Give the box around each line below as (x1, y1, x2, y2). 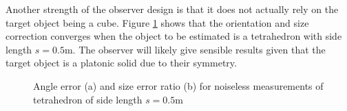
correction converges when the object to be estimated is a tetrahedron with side (6, 29, 342, 43)
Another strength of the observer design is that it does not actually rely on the (6, 2, 339, 16)
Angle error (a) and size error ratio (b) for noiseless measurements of (33, 78, 324, 92)
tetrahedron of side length (33, 92, 143, 106)
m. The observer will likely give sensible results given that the (64, 42, 326, 56)
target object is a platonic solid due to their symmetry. (6, 56, 237, 70)
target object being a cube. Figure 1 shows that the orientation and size (6, 15, 309, 29)
